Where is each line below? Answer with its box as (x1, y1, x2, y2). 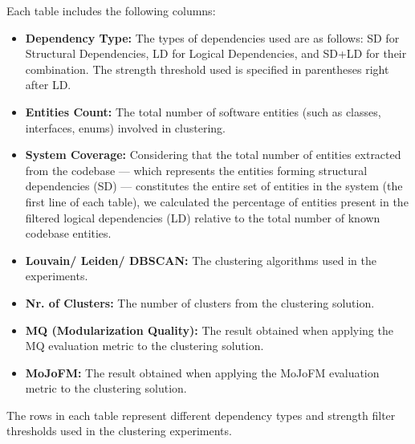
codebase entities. (25, 225, 112, 242)
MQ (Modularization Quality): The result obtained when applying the (25, 321, 393, 338)
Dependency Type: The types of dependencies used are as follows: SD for (25, 29, 400, 46)
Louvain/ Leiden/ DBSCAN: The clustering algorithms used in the (25, 251, 376, 268)
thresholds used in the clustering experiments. (6, 422, 232, 439)
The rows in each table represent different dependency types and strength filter (6, 406, 396, 423)
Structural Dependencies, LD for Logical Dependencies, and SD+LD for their (25, 45, 407, 62)
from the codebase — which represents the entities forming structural (25, 161, 368, 178)
